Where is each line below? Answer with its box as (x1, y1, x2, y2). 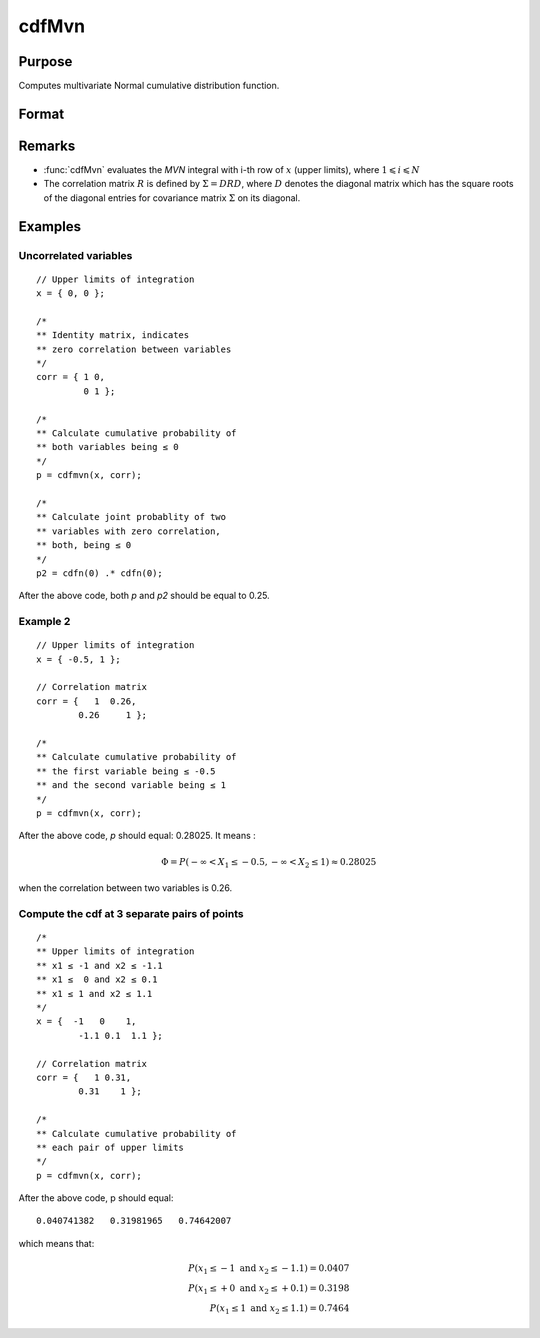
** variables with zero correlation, (36, 525, 222, 537)
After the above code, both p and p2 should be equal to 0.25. (18, 590, 270, 602)
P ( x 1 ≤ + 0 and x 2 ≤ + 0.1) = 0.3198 (188, 1282, 350, 1296)
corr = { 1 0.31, (36, 1071, 132, 1083)
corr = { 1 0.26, (36, 695, 137, 707)
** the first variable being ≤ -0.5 (36, 765, 216, 777)
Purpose (18, 53, 73, 70)
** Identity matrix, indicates (36, 330, 190, 341)
